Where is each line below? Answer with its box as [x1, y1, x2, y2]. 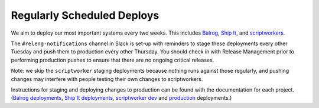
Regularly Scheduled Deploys [11, 9, 159, 22]
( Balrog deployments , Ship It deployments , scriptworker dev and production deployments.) [11, 95, 232, 102]
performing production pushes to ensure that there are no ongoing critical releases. [11, 56, 214, 63]
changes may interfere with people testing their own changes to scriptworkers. [11, 75, 203, 82]
